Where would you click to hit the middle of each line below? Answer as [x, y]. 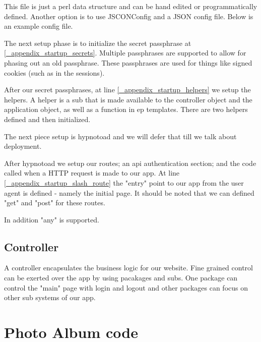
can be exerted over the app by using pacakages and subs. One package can [121, 278]
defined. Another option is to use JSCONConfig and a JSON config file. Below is [129, 16]
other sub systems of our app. [50, 297]
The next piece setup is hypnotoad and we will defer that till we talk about [120, 136]
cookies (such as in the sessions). [54, 72]
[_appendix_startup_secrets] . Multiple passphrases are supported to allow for [125, 53]
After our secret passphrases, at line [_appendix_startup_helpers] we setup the [127, 90]
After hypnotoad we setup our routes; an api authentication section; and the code [130, 163]
